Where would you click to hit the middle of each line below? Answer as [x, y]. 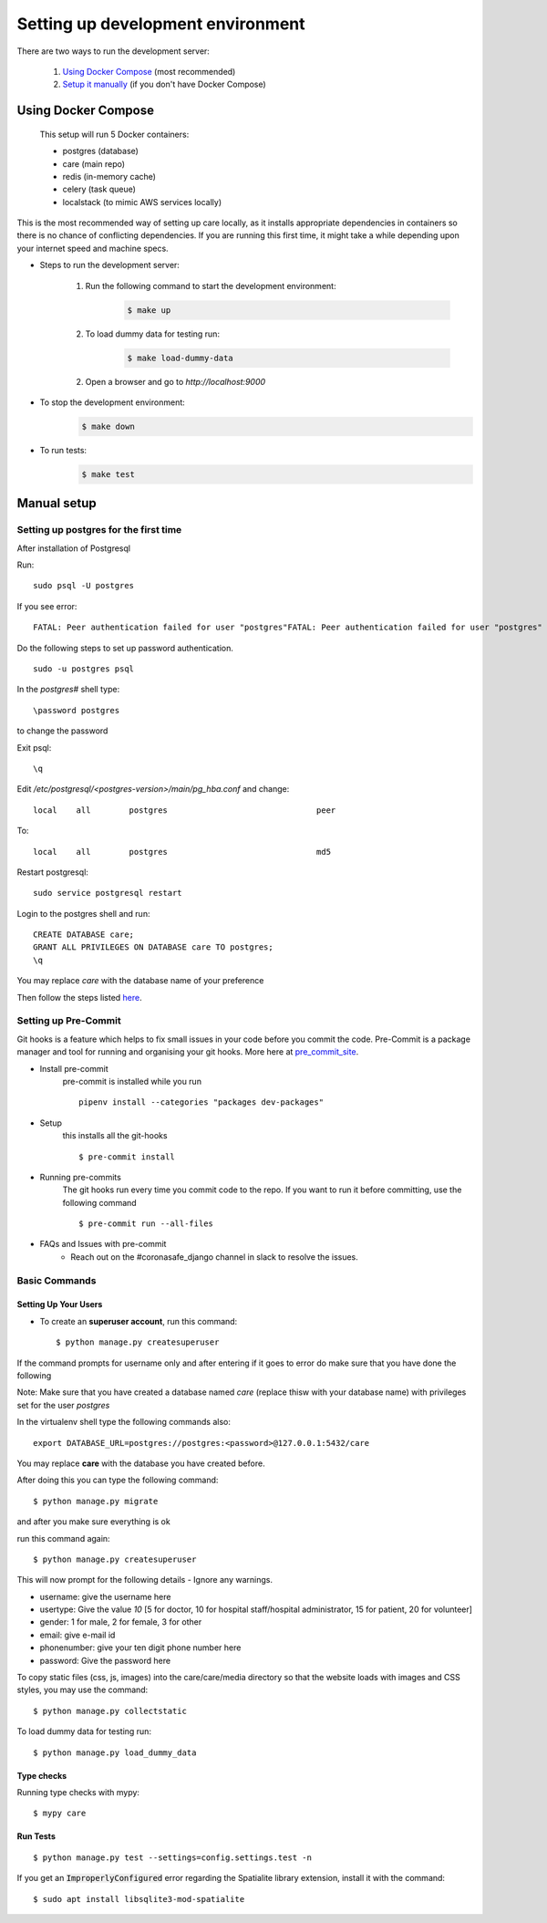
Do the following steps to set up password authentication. [125, 648]
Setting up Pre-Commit [69, 1021]
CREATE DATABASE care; [84, 935]
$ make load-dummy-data [181, 358]
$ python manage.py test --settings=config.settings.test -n [172, 1857]
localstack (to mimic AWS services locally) [142, 202]
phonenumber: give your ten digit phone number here [140, 1648]
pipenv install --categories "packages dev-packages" [201, 1102]
